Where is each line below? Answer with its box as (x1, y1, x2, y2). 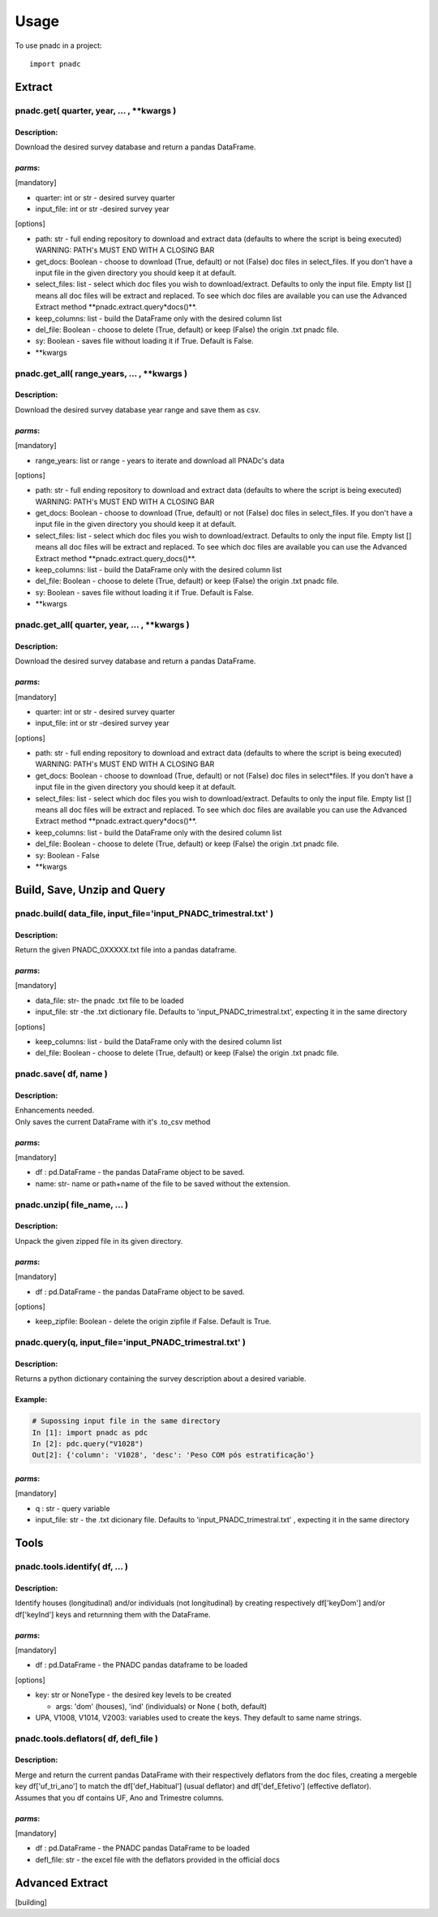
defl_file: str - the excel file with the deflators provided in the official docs (35, 1854, 280, 1864)
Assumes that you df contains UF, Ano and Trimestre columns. (15, 1793, 225, 1803)
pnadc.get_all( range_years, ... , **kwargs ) (15, 368, 188, 379)
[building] (15, 1897, 48, 1907)
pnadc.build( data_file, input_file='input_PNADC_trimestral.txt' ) (15, 908, 274, 919)
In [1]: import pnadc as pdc (32, 1427, 148, 1437)
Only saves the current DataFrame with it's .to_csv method (15, 1116, 211, 1126)
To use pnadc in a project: (15, 41, 102, 50)
